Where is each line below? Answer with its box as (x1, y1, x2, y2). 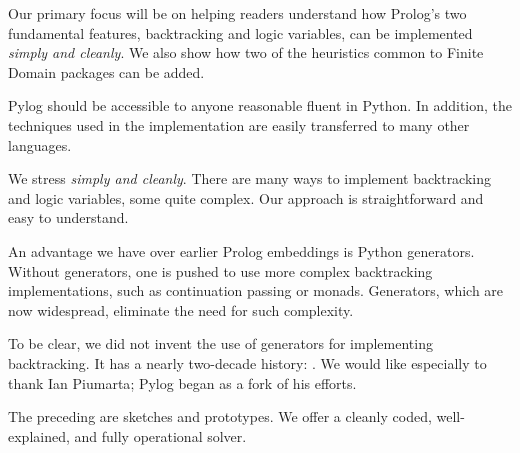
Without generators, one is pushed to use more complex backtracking (8, 260, 433, 281)
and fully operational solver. (74, 425, 247, 446)
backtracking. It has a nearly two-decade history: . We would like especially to (8, 352, 487, 373)
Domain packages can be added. (8, 61, 205, 82)
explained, (8, 425, 70, 446)
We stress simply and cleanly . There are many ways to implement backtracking (8, 168, 492, 189)
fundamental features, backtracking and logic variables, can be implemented (8, 22, 473, 43)
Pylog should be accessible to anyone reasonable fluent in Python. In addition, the (8, 95, 512, 116)
